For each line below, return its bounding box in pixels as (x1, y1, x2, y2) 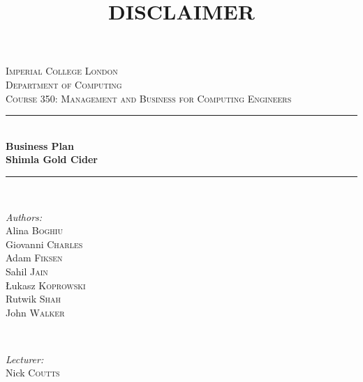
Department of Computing (6, 77, 122, 91)
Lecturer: (6, 351, 44, 366)
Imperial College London (6, 63, 118, 78)
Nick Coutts (6, 365, 60, 380)
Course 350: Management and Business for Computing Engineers (6, 91, 292, 105)
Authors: (6, 209, 43, 224)
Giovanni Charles (6, 236, 83, 251)
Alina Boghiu (6, 223, 63, 238)
